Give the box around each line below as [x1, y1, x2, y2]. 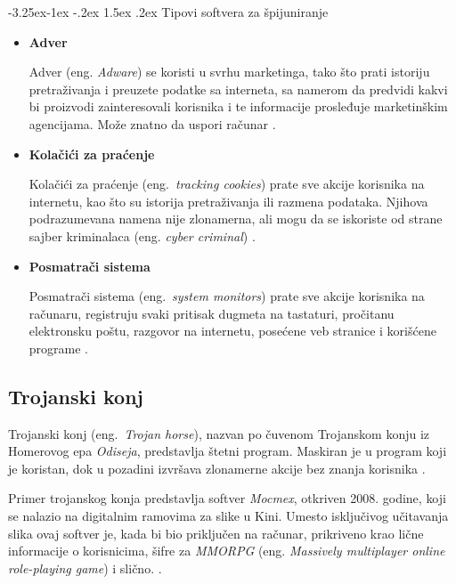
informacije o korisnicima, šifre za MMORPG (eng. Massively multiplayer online [8, 541, 445, 560]
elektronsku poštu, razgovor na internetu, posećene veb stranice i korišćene [28, 321, 436, 340]
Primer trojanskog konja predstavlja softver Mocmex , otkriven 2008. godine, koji [8, 489, 446, 507]
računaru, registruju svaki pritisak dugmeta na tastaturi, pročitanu [28, 304, 395, 322]
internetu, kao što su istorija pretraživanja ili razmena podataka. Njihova [28, 191, 428, 210]
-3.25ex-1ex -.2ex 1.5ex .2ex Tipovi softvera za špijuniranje [8, 3, 329, 20]
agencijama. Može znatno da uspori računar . [28, 114, 276, 133]
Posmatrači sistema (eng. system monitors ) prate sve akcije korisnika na [28, 287, 425, 305]
